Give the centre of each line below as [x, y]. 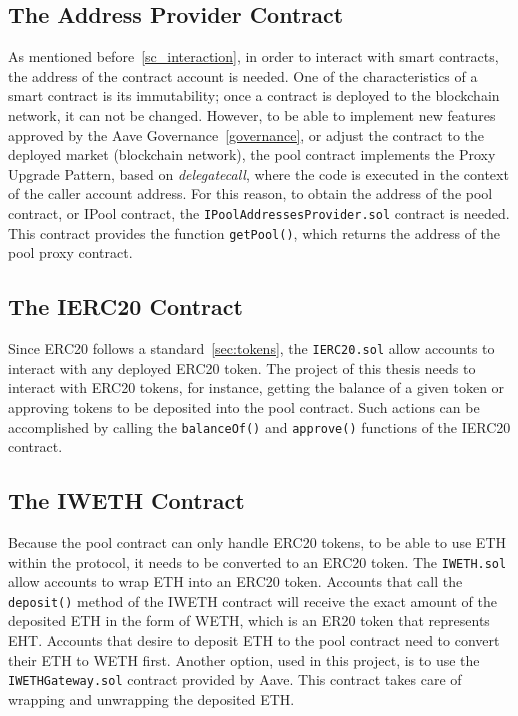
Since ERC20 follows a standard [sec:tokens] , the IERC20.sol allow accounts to [251, 348]
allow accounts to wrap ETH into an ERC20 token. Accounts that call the [235, 581]
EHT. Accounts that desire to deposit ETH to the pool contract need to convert [254, 640]
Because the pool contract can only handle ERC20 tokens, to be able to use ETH [257, 541]
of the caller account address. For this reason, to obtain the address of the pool [250, 193]
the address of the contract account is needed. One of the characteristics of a [243, 75]
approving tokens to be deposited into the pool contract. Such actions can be [244, 406]
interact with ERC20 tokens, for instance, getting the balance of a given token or [256, 387]
